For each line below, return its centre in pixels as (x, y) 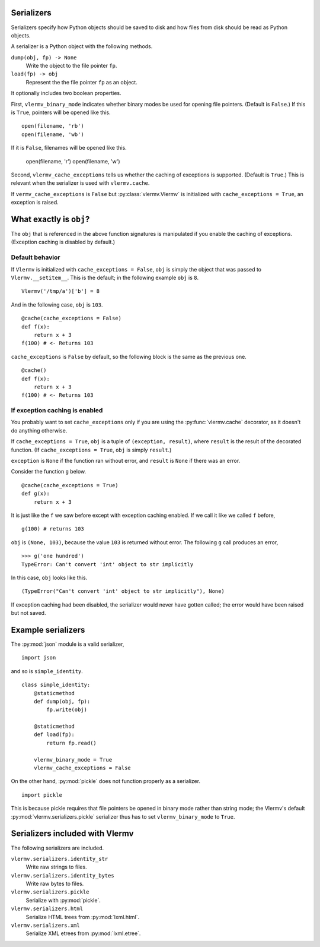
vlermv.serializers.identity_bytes (63, 875)
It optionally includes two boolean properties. (66, 93)
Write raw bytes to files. (55, 884)
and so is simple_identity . (47, 671)
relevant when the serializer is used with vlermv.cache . (80, 183)
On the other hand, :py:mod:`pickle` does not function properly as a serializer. (106, 781)
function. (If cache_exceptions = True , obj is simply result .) (91, 450)
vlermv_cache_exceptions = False (82, 768)
